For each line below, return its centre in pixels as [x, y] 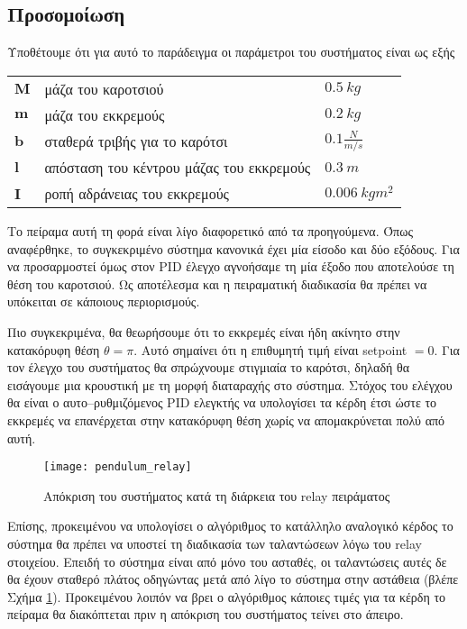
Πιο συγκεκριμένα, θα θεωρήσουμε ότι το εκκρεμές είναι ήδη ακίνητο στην [204, 332]
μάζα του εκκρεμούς [105, 114]
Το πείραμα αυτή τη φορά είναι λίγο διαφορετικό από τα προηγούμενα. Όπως [210, 231]
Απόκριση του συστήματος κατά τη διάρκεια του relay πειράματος [217, 495]
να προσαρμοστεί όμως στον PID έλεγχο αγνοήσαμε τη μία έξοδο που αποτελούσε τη [231, 266]
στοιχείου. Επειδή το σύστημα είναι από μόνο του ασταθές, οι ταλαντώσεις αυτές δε [227, 561]
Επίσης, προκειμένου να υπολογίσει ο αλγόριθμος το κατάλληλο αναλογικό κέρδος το [230, 526]
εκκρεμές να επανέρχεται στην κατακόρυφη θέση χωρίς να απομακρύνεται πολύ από [226, 419]
